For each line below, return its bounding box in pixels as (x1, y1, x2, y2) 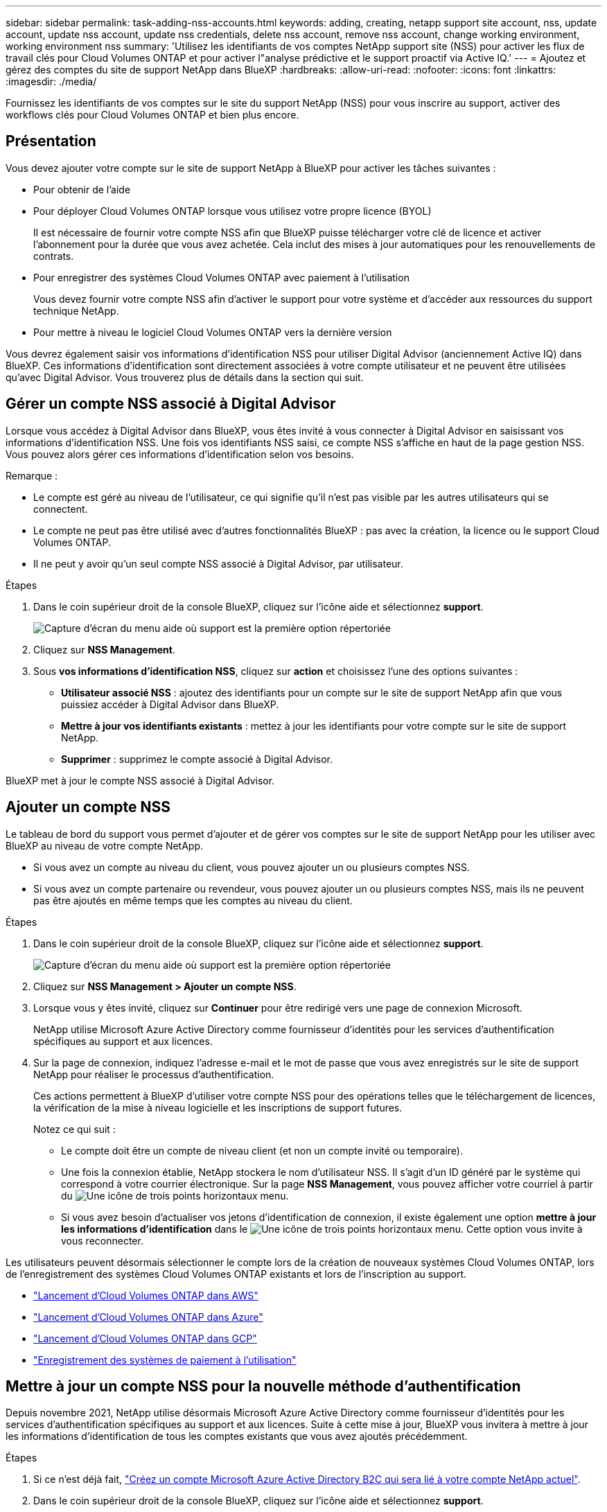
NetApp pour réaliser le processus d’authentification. (33, 1068, 274, 1080)
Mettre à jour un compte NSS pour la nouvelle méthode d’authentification (6, 1377, 521, 1395)
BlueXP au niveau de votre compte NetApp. (6, 839, 204, 852)
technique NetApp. (33, 304, 119, 317)
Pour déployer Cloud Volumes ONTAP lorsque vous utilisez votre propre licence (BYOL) (33, 204, 432, 217)
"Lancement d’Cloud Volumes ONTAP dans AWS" (33, 1289, 258, 1301)
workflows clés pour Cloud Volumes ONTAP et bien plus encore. (6, 109, 299, 121)
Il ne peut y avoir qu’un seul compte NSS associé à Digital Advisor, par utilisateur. (33, 557, 403, 570)
